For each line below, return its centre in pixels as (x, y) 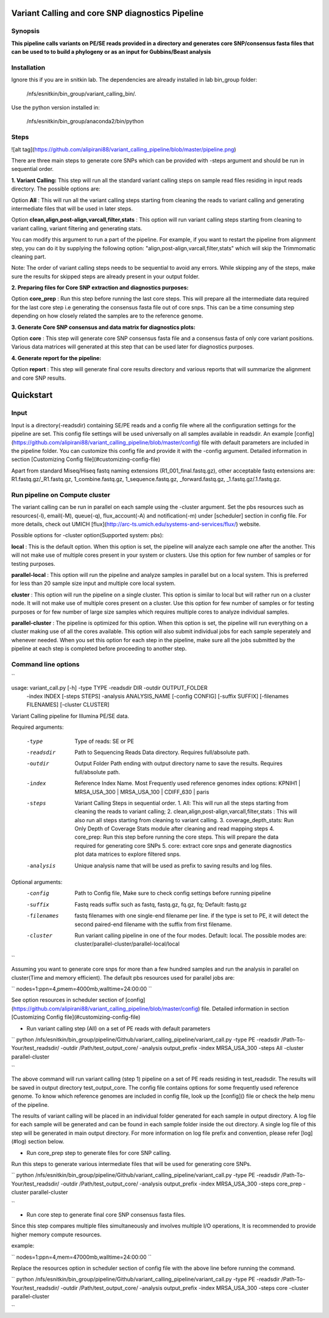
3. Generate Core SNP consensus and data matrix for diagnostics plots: (104, 327)
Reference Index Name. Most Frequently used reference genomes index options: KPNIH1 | (188, 783)
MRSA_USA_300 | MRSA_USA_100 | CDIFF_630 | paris (142, 792)
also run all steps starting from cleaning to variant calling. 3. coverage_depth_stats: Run (184, 820)
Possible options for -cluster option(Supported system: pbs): (87, 535)
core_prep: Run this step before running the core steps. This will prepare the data (177, 837)
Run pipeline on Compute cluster (61, 494)
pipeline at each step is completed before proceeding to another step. (99, 649)
